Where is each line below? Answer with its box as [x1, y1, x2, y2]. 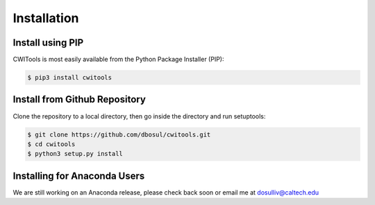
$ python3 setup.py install [27, 150, 123, 158]
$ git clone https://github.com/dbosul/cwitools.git [27, 130, 211, 139]
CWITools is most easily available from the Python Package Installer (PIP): [12, 55, 224, 64]
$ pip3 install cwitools [27, 73, 112, 82]
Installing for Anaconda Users [12, 170, 145, 181]
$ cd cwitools [27, 140, 76, 148]
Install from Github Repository [12, 93, 146, 105]
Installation [12, 10, 79, 26]
